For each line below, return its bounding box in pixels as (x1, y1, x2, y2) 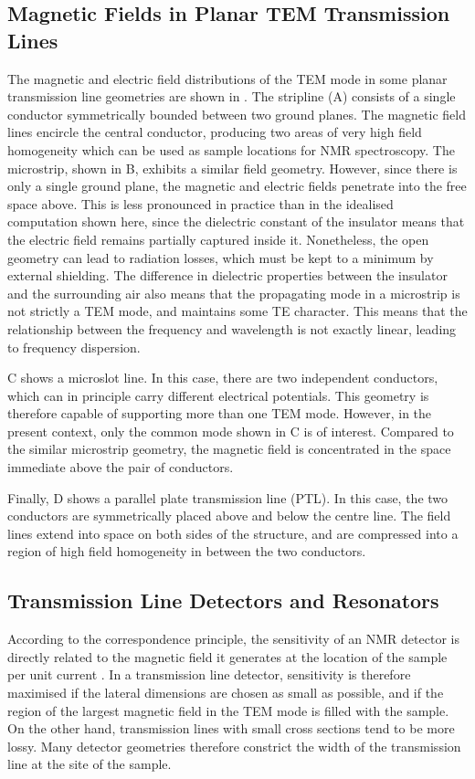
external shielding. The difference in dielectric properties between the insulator (7, 266, 448, 285)
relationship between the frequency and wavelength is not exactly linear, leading (7, 319, 457, 338)
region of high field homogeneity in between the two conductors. (7, 542, 366, 561)
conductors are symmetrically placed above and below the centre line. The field (7, 506, 451, 525)
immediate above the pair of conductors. (7, 458, 234, 477)
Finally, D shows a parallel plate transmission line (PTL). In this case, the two (7, 488, 449, 507)
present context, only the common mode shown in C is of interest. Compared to (7, 421, 454, 440)
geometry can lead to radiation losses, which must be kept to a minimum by (7, 247, 434, 267)
